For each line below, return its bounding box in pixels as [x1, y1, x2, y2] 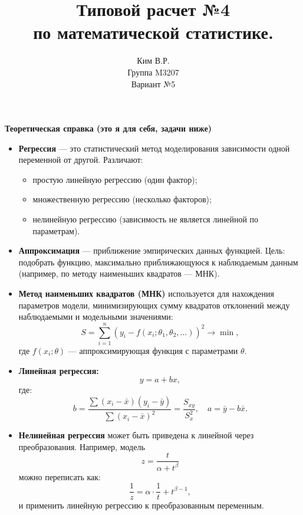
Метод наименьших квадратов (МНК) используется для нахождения [18, 287, 274, 300]
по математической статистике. [33, 20, 274, 44]
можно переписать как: [18, 470, 101, 483]
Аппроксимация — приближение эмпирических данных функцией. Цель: [18, 244, 285, 257]
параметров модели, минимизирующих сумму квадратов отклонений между [18, 298, 290, 311]
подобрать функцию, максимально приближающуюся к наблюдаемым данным [18, 255, 298, 268]
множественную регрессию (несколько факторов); [32, 193, 212, 205]
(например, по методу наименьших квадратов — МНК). [18, 267, 220, 280]
